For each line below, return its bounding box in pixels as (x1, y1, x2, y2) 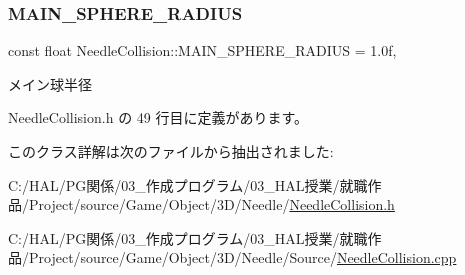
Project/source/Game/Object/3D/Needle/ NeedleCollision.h (28, 194, 395, 215)
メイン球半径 (8, 73, 92, 94)
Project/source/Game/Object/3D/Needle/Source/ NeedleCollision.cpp (28, 247, 457, 268)
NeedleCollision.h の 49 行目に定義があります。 (8, 107, 309, 128)
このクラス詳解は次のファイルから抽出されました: (8, 141, 334, 161)
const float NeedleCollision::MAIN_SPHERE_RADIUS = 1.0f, (8, 40, 397, 61)
